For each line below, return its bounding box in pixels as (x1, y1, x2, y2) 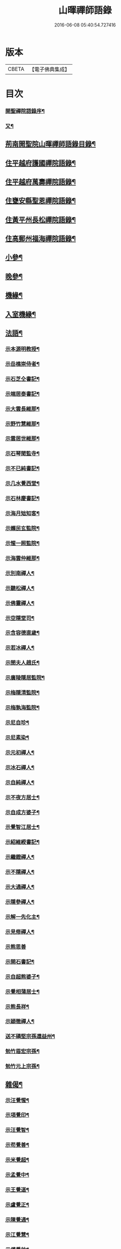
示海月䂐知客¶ (5, 510, 39, 517)
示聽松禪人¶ (5, 584, 34, 592)
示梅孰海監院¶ (5, 704, 39, 711)
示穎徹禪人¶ (5, 1018, 34, 1025)
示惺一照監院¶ (5, 540, 39, 547)
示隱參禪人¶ (5, 898, 34, 906)
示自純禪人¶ (5, 779, 34, 786)
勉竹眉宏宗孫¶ (5, 1048, 39, 1055)
